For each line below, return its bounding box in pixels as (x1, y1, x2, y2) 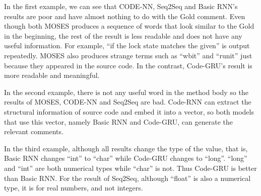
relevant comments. (4, 126, 63, 137)
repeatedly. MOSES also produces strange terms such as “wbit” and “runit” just (4, 50, 252, 60)
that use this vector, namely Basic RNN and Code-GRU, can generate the (4, 116, 233, 127)
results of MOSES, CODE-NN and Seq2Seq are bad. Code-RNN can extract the (4, 96, 251, 107)
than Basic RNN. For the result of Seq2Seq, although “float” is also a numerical (4, 172, 251, 183)
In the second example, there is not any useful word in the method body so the (4, 86, 248, 97)
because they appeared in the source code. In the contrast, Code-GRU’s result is (4, 60, 252, 70)
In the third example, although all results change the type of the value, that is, (4, 143, 248, 153)
